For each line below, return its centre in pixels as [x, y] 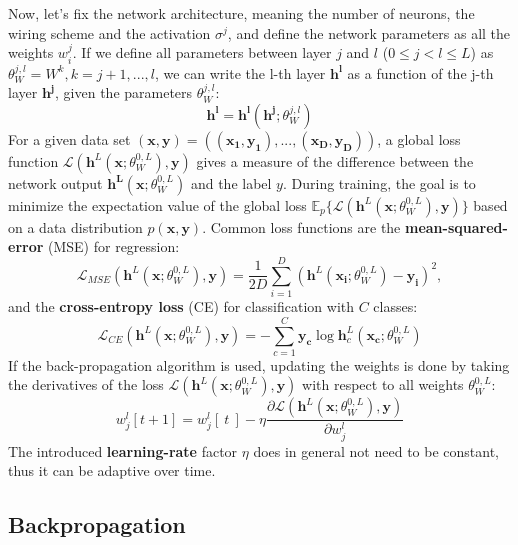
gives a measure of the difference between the [335, 160]
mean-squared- [456, 226]
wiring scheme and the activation [109, 32]
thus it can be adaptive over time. [112, 470]
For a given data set [69, 138]
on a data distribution [75, 226]
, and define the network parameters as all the [369, 32]
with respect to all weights [383, 384]
